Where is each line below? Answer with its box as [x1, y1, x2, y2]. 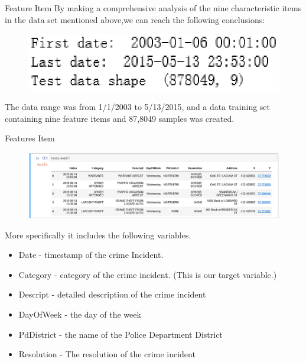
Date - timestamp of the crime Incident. [18, 248, 164, 261]
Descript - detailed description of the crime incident [18, 288, 206, 300]
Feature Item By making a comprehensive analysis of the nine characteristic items [5, 2, 302, 14]
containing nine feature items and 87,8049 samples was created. [5, 112, 235, 124]
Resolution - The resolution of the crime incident [18, 348, 196, 360]
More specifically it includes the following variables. [5, 228, 191, 241]
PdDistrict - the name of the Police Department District [18, 328, 223, 340]
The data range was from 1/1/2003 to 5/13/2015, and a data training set [5, 101, 271, 113]
